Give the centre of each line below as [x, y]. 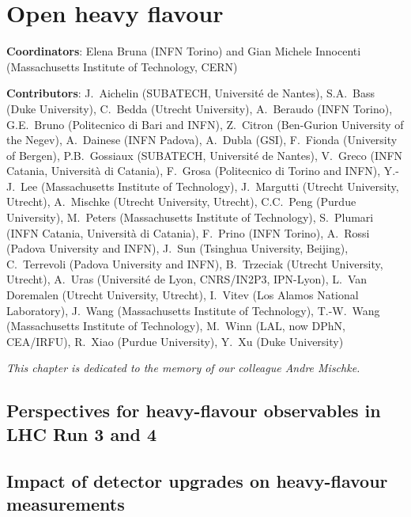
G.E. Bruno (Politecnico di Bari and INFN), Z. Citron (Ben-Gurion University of [205, 124]
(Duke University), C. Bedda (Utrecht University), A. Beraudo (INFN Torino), [200, 108]
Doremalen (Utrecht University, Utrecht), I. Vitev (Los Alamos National [183, 295]
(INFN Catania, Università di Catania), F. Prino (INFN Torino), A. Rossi [188, 232]
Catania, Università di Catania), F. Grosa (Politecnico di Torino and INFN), [194, 171]
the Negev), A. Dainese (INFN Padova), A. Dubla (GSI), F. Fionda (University [202, 140]
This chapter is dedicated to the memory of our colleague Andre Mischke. [183, 368]
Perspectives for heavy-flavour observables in [194, 411]
